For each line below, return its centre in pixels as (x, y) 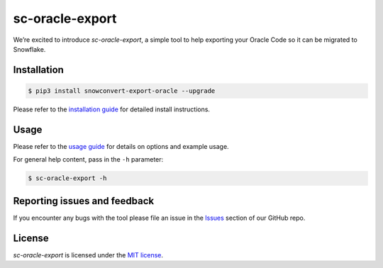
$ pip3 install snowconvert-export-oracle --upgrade (122, 91)
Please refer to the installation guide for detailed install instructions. (112, 109)
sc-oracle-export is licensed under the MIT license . (88, 255)
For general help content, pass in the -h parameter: (88, 160)
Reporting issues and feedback (84, 201)
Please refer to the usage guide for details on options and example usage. (121, 146)
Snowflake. (29, 49)
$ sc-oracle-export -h (67, 178)
